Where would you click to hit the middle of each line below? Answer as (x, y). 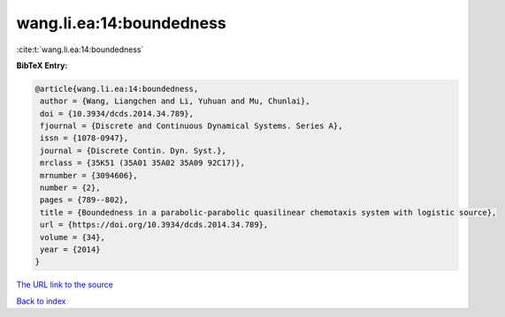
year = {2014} (70, 249)
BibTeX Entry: (42, 65)
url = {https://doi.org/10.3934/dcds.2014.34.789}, (154, 225)
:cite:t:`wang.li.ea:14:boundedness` (80, 49)
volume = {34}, (73, 237)
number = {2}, (70, 188)
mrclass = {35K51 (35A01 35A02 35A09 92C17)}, (142, 163)
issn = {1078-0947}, (84, 138)
